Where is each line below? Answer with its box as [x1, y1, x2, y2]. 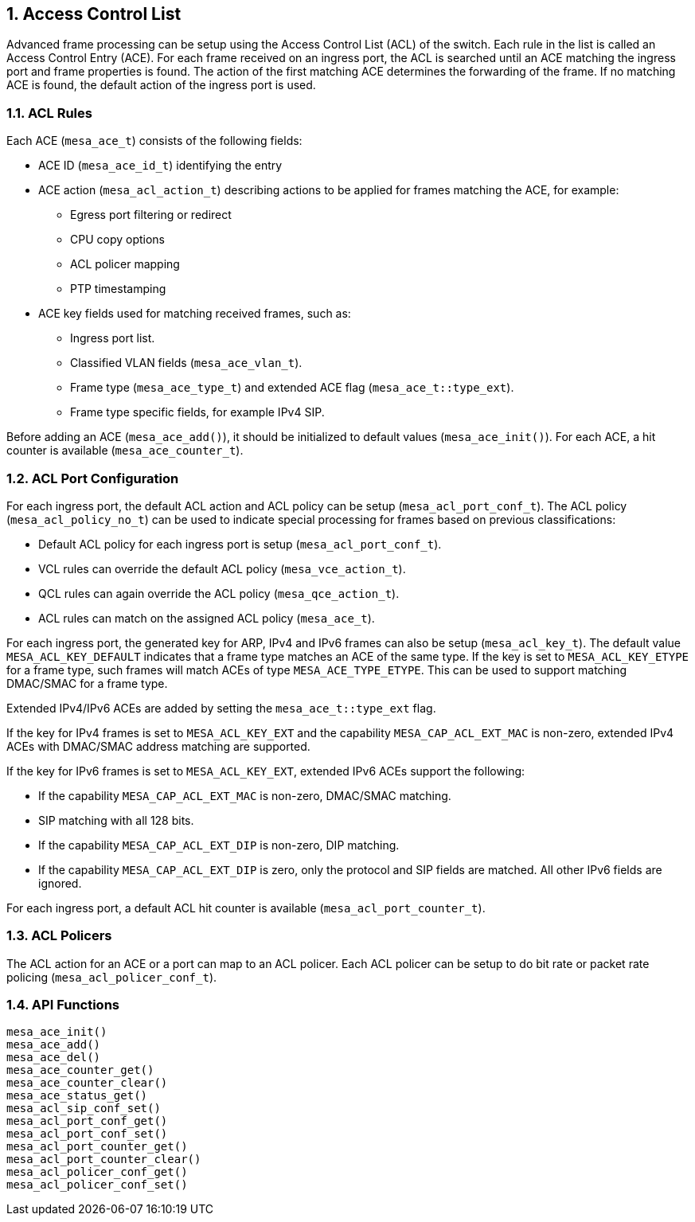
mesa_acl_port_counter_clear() [6, 1153, 201, 1166]
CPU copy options [70, 232, 166, 247]
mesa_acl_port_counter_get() [6, 1140, 188, 1154]
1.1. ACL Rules [6, 104, 92, 121]
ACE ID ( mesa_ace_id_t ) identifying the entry [38, 158, 283, 173]
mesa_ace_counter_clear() [6, 1076, 168, 1090]
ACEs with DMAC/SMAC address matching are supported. [6, 739, 310, 753]
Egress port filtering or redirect [70, 208, 232, 222]
